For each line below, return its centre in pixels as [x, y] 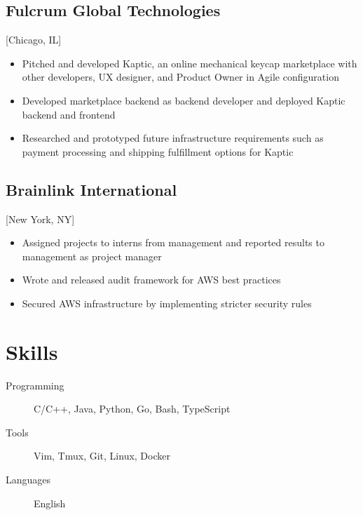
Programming [35, 385]
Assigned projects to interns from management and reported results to [173, 242]
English [50, 503]
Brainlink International [91, 189]
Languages [28, 480]
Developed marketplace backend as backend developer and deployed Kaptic [184, 100]
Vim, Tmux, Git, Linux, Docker [102, 456]
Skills [32, 351]
